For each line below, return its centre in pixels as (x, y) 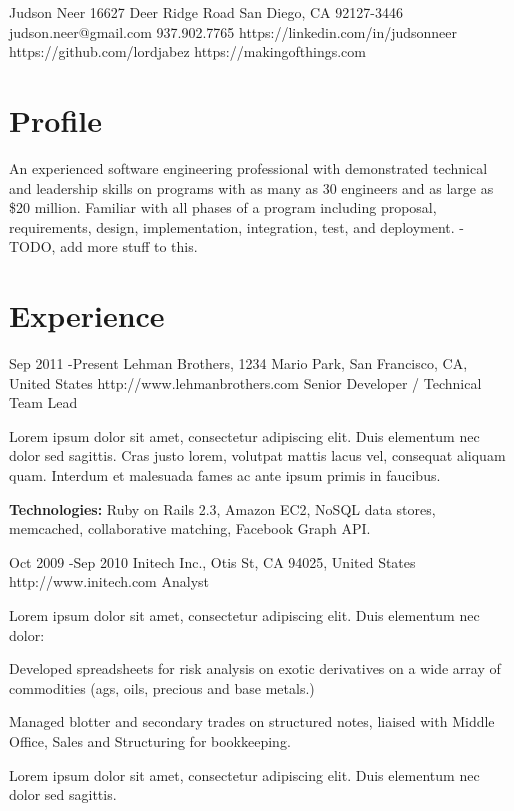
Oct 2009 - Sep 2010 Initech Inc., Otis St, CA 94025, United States (212, 561)
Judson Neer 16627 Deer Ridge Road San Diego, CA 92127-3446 (206, 12)
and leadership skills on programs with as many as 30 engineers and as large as (251, 187)
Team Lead (43, 402)
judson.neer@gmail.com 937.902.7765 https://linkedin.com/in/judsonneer (233, 31)
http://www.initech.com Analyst (109, 581)
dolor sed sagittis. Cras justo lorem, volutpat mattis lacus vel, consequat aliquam (257, 455)
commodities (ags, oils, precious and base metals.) (162, 687)
